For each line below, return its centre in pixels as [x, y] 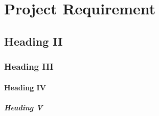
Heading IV [25, 87]
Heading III [29, 66]
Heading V [24, 107]
